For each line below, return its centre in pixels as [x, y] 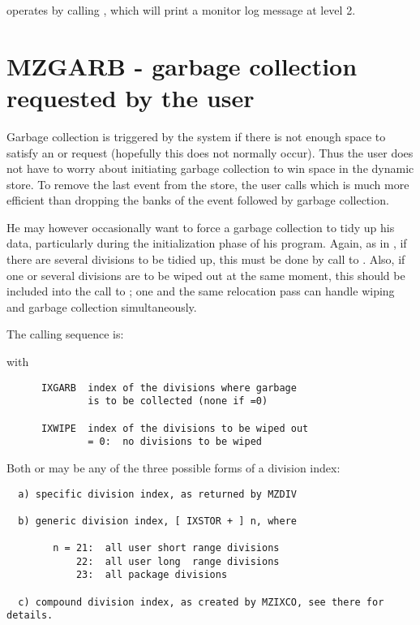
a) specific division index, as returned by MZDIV [157, 494]
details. [30, 616]
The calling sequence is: [65, 334]
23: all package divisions [152, 575]
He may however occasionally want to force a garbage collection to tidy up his [201, 227]
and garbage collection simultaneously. [102, 306]
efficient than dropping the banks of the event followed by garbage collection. [198, 200]
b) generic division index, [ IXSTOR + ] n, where [157, 521]
